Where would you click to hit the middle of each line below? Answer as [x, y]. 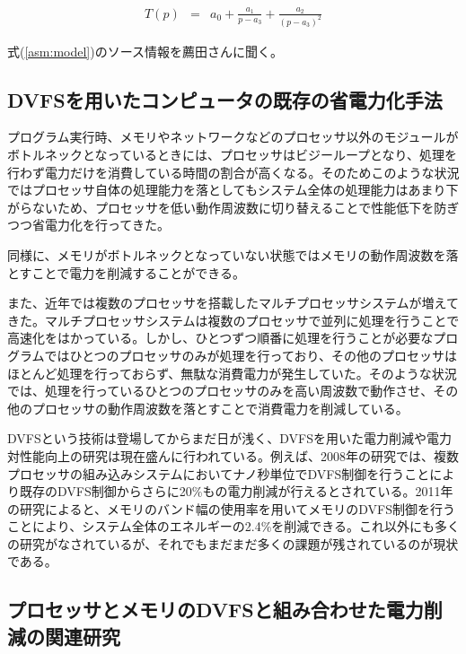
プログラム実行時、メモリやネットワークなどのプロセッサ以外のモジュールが [233, 137]
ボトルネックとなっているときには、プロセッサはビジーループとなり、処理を [233, 155]
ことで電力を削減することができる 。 [138, 272]
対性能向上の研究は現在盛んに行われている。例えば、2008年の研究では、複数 [233, 455]
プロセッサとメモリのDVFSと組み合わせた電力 [215, 610]
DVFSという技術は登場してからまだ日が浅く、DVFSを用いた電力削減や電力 [230, 438]
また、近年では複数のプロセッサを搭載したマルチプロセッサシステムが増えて [233, 303]
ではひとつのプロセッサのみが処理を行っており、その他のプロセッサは [251, 355]
